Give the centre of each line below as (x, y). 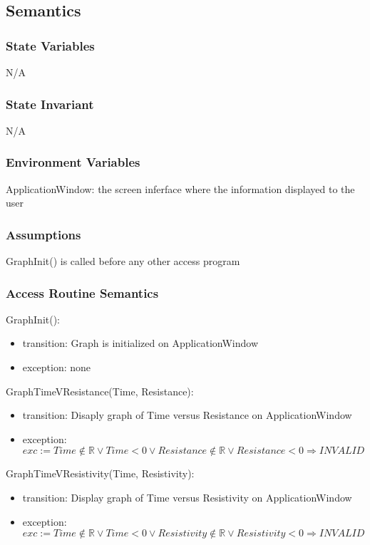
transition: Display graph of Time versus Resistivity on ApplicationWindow (187, 497)
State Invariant (50, 104)
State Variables (50, 45)
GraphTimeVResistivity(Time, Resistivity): (100, 473)
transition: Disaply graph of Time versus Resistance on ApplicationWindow (187, 415)
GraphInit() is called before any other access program (123, 261)
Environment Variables (73, 162)
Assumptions (43, 234)
